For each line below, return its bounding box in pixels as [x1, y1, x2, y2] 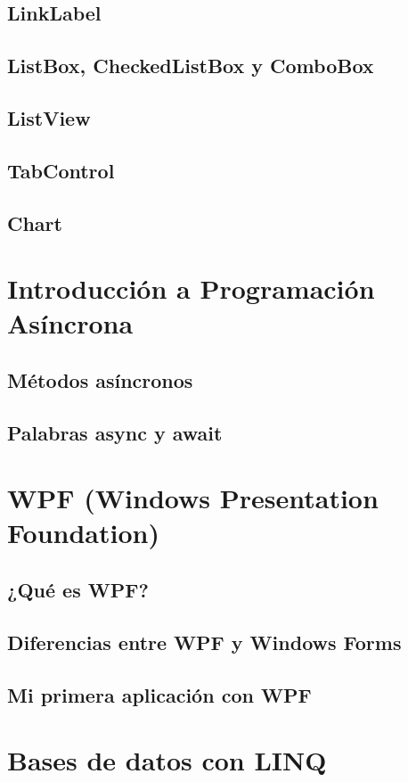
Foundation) [7, 514, 159, 551]
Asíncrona [7, 305, 134, 342]
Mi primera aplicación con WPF [7, 680, 312, 708]
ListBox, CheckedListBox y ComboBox [7, 52, 374, 79]
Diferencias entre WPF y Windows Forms [7, 628, 402, 655]
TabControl [7, 156, 115, 184]
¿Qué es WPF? [7, 575, 149, 603]
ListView [7, 103, 91, 131]
